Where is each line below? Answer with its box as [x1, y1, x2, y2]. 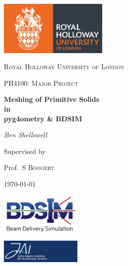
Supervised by [4, 146, 46, 156]
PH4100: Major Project [4, 77, 78, 88]
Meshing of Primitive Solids [4, 94, 99, 104]
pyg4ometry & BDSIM [4, 113, 82, 123]
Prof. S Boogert [4, 162, 55, 172]
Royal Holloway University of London [4, 61, 124, 72]
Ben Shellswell [4, 130, 47, 140]
